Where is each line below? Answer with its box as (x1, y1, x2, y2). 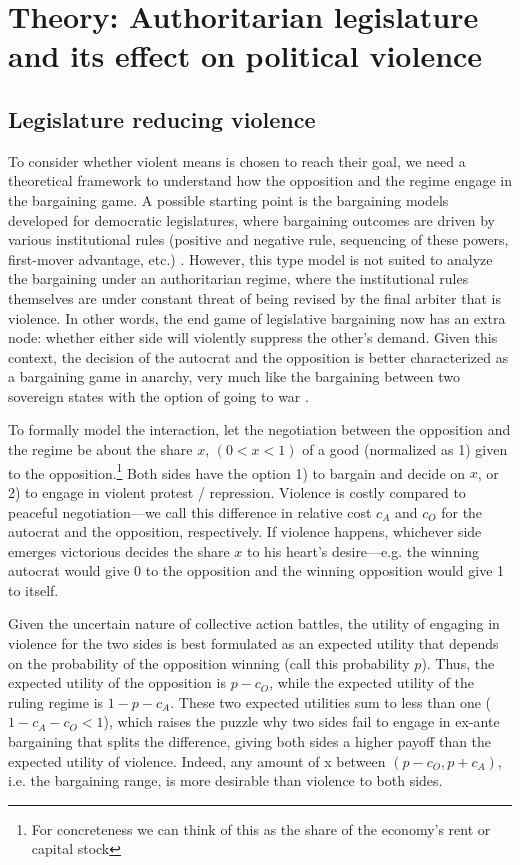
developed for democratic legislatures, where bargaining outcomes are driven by (8, 209, 496, 230)
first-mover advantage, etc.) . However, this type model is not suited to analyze (8, 248, 493, 269)
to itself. (8, 579, 59, 600)
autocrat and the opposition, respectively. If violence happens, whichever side (8, 521, 482, 542)
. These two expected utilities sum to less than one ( (170, 691, 491, 712)
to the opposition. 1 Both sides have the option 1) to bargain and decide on (8, 459, 466, 483)
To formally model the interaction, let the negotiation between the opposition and (8, 419, 511, 440)
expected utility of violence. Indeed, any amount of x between (8, 750, 386, 771)
